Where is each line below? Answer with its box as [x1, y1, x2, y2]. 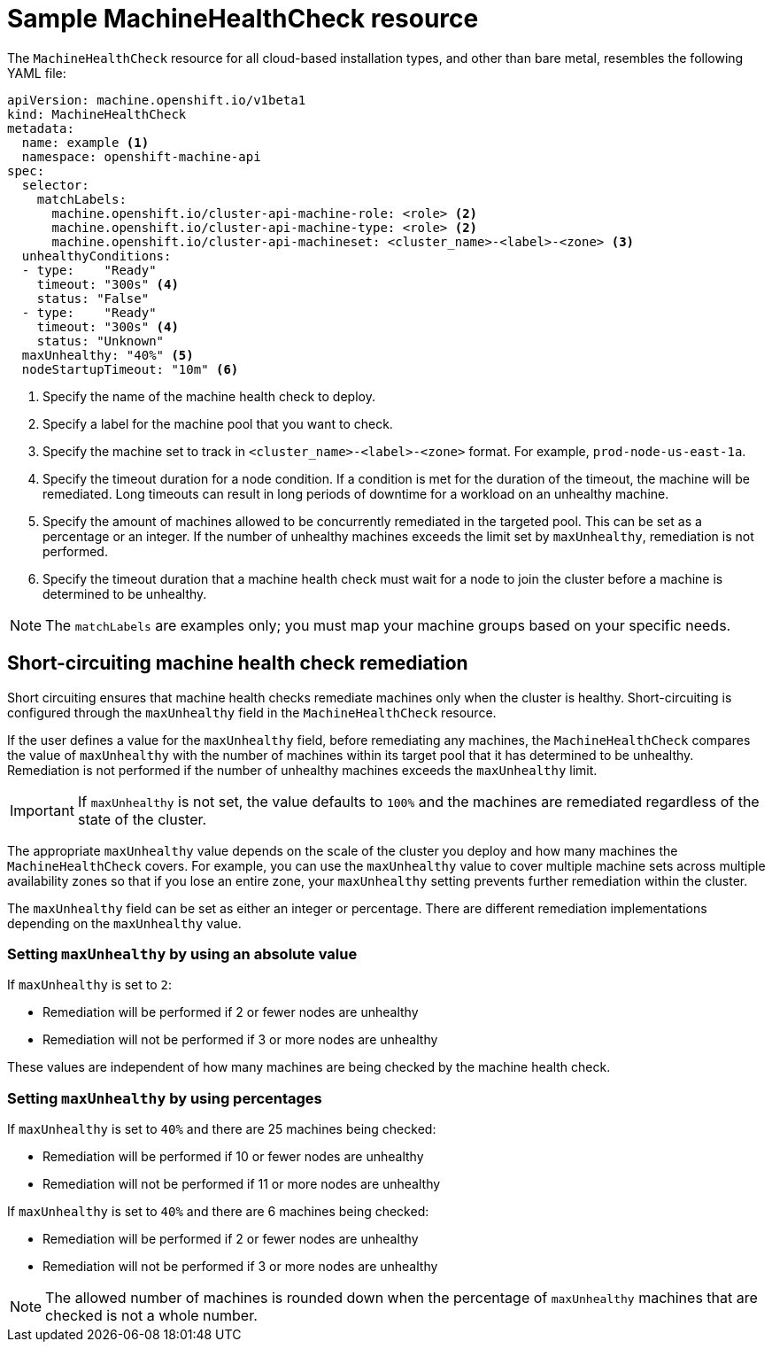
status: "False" [36, 291, 150, 306]
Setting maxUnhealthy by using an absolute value [7, 944, 358, 963]
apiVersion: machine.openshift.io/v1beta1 [7, 92, 306, 107]
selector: [21, 177, 89, 192]
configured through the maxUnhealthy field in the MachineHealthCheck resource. [7, 704, 497, 720]
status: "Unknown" [36, 333, 165, 348]
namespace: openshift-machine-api [21, 149, 261, 164]
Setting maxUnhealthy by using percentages [7, 1089, 322, 1107]
